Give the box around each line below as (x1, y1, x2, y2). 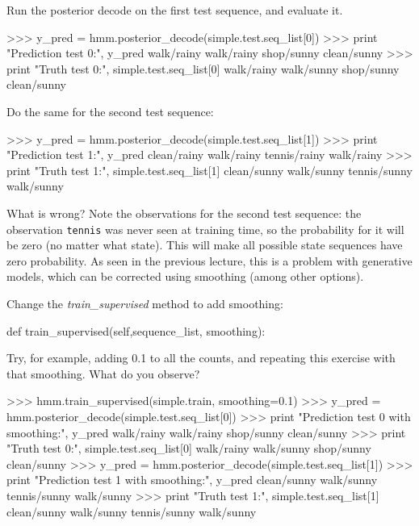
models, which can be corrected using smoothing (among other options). (6, 268, 364, 285)
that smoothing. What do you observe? (6, 365, 200, 382)
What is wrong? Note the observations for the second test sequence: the (6, 204, 362, 221)
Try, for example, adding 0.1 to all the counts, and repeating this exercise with (6, 349, 396, 366)
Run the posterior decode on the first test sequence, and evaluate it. (6, 2, 343, 18)
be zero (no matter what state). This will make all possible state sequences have (6, 236, 403, 253)
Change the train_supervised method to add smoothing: (6, 294, 283, 311)
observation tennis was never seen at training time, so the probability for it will (6, 220, 404, 237)
